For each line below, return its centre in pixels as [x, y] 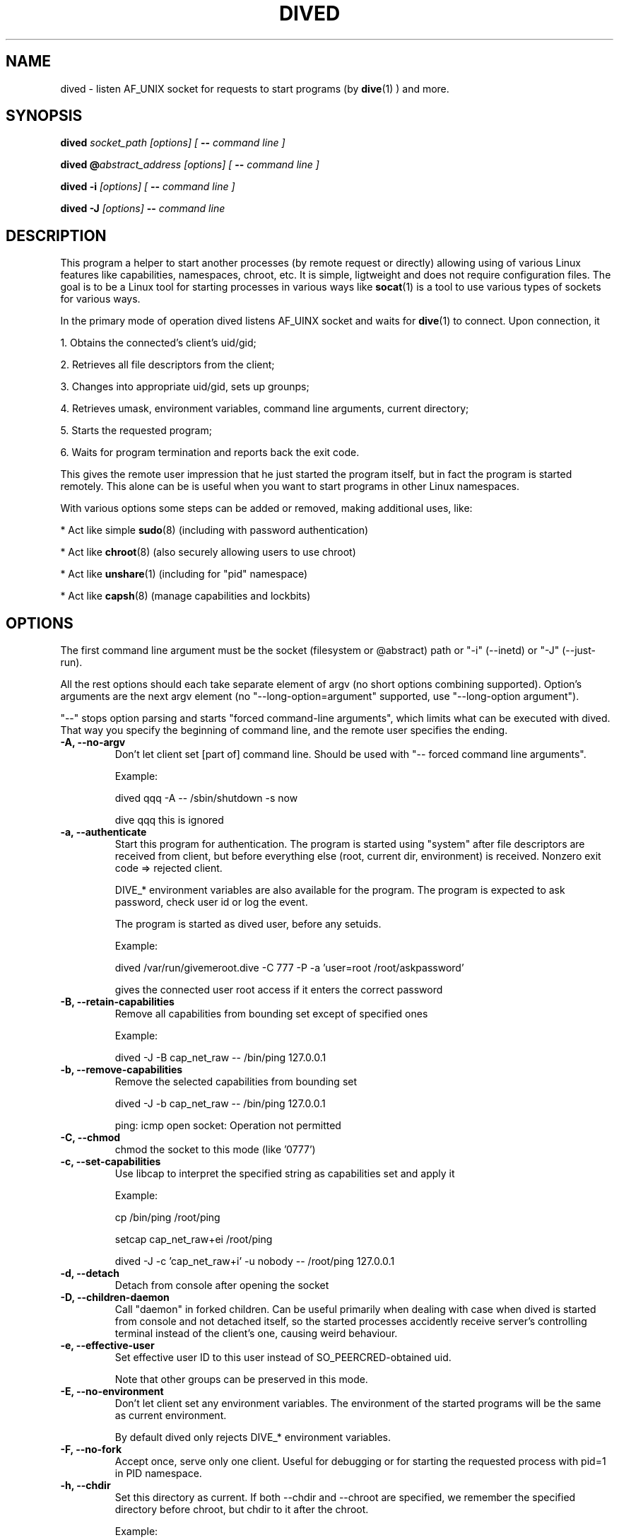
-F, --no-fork [91, 1449]
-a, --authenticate [104, 832]
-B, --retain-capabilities [117, 1002]
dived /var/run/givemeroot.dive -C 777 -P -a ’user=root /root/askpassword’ [289, 968]
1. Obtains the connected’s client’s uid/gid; [158, 343]
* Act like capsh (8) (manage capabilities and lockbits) [185, 596]
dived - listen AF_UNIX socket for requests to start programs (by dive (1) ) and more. [255, 88]
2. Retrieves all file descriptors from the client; [167, 365]
